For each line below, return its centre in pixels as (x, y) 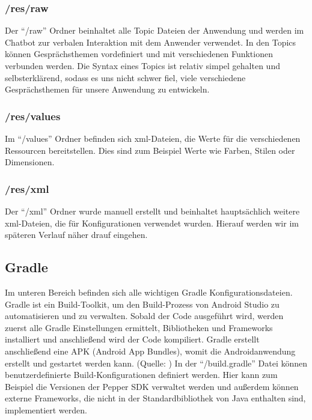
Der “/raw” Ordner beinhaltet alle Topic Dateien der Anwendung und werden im (154, 30)
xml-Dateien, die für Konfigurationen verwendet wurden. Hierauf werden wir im (152, 223)
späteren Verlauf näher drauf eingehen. (76, 235)
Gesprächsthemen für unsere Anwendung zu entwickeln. (107, 89)
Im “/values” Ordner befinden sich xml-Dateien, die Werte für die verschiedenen (153, 138)
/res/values (33, 116)
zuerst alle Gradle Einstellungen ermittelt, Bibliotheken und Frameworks (139, 327)
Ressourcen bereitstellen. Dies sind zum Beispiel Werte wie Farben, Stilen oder (150, 150)
